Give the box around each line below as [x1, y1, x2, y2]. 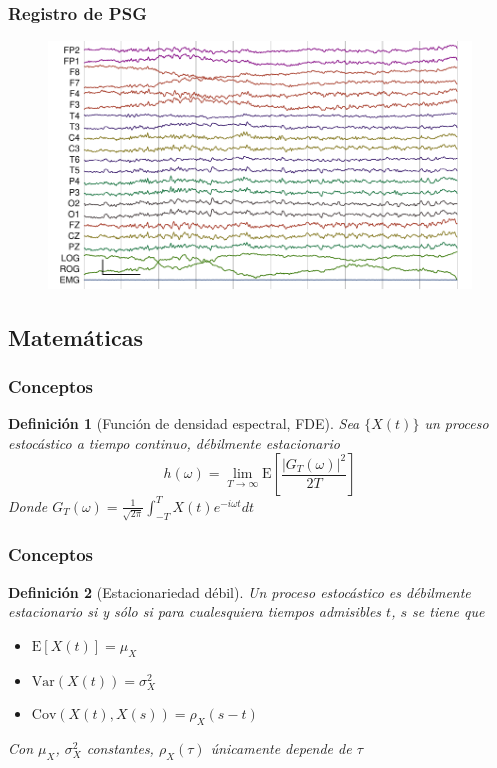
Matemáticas [8, 321, 144, 352]
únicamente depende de [210, 738, 352, 759]
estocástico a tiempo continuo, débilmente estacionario [8, 432, 340, 453]
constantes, [86, 738, 154, 759]
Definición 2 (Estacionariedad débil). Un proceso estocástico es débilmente [8, 581, 471, 602]
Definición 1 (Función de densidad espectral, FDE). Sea [8, 413, 360, 434]
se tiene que [412, 601, 485, 622]
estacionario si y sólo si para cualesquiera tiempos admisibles [8, 601, 382, 622]
